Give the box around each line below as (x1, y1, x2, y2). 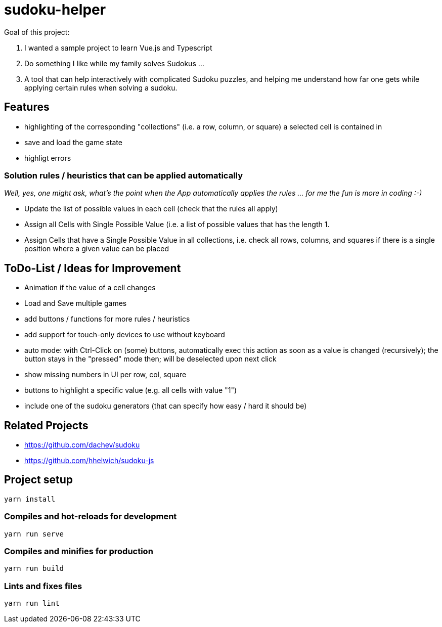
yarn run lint (4, 599, 60, 608)
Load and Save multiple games (24, 299, 127, 308)
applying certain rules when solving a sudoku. (24, 83, 178, 92)
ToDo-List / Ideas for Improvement (4, 261, 181, 275)
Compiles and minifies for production (4, 546, 153, 556)
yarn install (4, 495, 56, 503)
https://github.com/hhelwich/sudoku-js (24, 456, 154, 465)
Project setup (4, 473, 73, 486)
